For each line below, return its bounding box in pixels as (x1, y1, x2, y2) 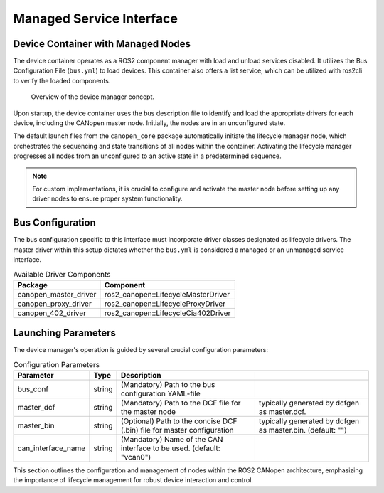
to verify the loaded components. (13, 76, 111, 85)
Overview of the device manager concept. (31, 92, 155, 101)
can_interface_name (17, 443, 86, 453)
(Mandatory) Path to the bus (121, 380, 215, 390)
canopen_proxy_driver (17, 299, 92, 309)
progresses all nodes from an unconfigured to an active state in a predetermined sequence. (13, 152, 282, 160)
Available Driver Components (13, 269, 111, 279)
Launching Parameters (13, 327, 117, 339)
